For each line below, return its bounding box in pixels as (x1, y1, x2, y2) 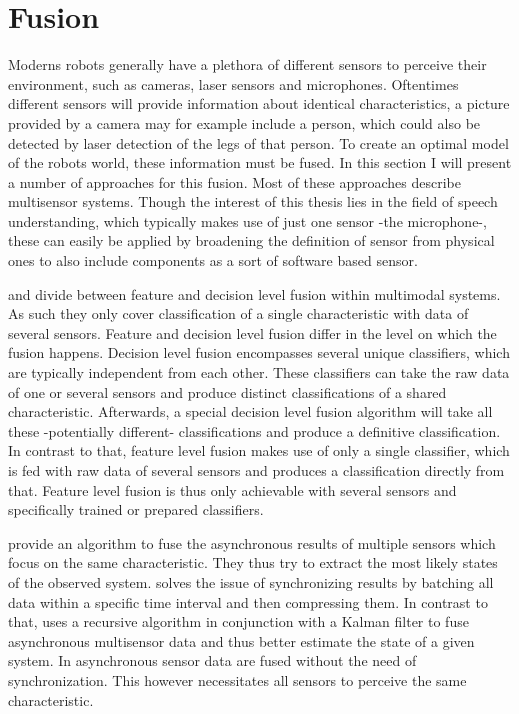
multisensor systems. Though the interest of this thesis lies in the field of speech (8, 191, 498, 212)
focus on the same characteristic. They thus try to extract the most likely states (8, 552, 498, 573)
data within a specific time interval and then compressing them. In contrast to (8, 591, 488, 612)
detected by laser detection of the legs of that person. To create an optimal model (8, 132, 509, 153)
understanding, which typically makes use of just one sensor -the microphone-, (8, 210, 487, 231)
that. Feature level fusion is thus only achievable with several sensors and (8, 479, 457, 500)
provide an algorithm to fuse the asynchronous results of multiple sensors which (8, 532, 496, 553)
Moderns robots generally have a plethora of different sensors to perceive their (8, 54, 487, 75)
